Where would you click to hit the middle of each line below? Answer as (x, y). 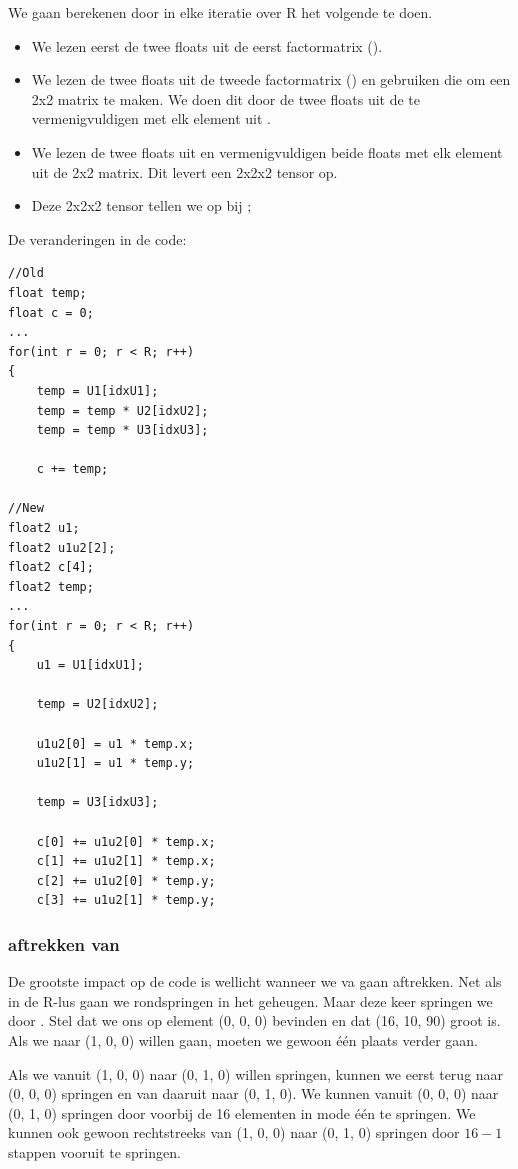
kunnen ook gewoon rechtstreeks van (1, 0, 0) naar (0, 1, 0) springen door (234, 1132)
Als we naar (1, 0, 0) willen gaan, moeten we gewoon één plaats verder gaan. (243, 1039)
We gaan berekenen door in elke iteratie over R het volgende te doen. (220, 12)
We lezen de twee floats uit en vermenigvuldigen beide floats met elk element (267, 151)
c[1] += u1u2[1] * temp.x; (126, 861)
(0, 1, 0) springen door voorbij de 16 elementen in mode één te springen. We (242, 1112)
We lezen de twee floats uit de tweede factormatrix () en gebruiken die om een (271, 79)
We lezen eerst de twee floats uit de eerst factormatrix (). (207, 45)
